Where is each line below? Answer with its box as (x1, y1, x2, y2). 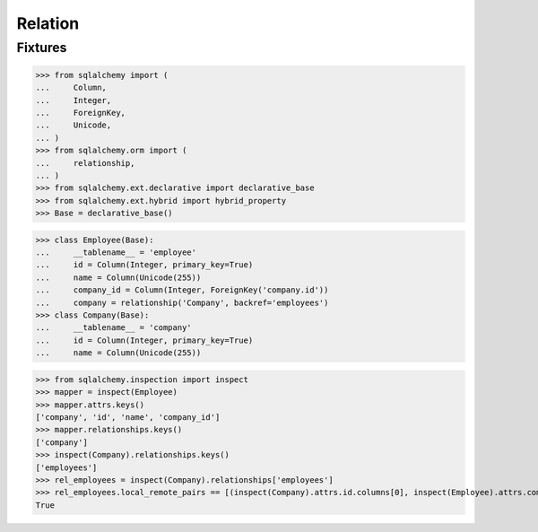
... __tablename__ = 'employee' (35, 248, 197, 257)
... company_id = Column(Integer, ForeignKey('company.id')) (35, 285, 329, 295)
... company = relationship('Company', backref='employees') (35, 297, 329, 308)
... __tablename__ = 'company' (35, 323, 192, 333)
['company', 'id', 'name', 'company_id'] (35, 412, 221, 422)
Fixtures (16, 39, 67, 56)
